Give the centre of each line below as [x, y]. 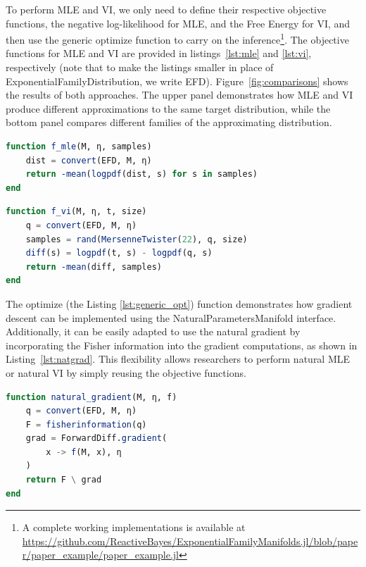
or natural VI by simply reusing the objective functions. [126, 372]
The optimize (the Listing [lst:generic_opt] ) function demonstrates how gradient [179, 303]
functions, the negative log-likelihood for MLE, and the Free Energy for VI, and [178, 23]
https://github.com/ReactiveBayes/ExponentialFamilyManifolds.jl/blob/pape [190, 541]
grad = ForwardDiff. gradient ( [96, 438]
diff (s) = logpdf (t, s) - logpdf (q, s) [119, 253]
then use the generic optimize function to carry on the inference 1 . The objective [177, 38]
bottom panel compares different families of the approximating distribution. [169, 122]
